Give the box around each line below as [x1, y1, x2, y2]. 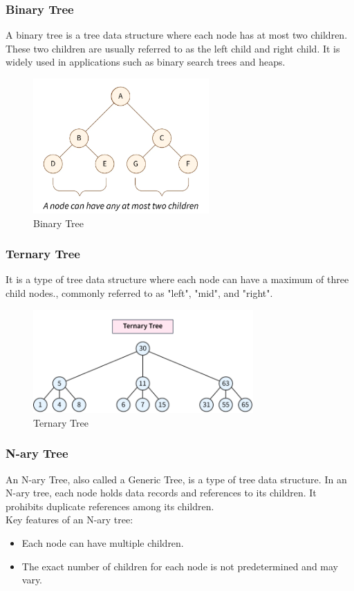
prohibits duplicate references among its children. [6, 498, 214, 513]
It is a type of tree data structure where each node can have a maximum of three [6, 272, 349, 287]
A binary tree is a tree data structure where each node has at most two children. [6, 28, 348, 42]
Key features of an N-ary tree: [6, 512, 133, 527]
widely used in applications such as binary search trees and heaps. [6, 55, 286, 69]
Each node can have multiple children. [21, 536, 184, 550]
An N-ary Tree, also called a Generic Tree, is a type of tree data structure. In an [6, 472, 347, 486]
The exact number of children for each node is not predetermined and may [21, 559, 339, 573]
